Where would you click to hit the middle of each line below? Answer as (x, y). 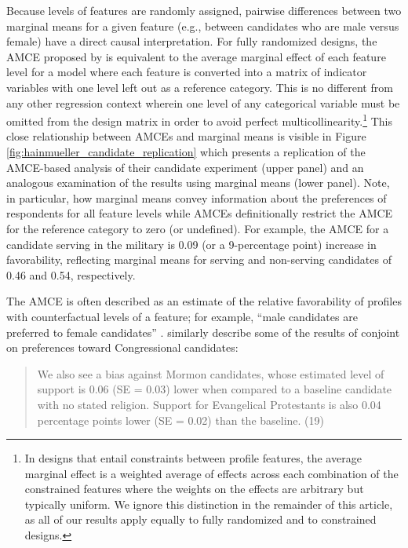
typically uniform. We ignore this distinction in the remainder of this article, (209, 504)
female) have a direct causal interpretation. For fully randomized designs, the (192, 41)
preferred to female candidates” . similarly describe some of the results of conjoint (203, 332)
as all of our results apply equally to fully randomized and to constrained (200, 519)
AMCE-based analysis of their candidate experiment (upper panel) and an (185, 167)
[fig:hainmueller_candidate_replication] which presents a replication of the (186, 152)
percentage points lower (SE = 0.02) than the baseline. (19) (180, 420)
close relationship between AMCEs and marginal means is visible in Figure (186, 136)
